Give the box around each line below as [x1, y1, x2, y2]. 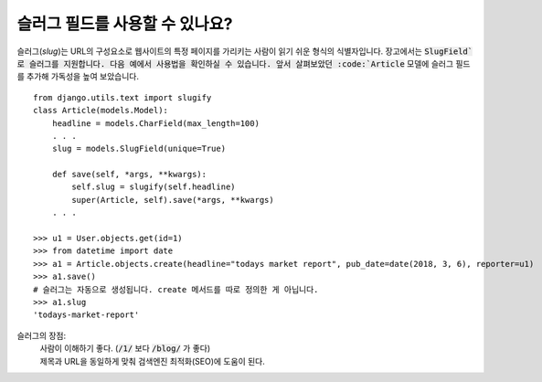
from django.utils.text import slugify [33, 92, 212, 102]
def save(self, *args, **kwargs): [51, 169, 207, 180]
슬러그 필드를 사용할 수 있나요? [16, 14, 233, 34]
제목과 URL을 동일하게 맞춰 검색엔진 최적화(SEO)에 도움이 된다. [39, 355, 265, 366]
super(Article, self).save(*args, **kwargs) [71, 195, 274, 205]
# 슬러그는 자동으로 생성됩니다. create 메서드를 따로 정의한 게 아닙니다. [33, 284, 319, 294]
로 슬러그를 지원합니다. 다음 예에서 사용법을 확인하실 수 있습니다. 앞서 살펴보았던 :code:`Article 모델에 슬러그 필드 [16, 58, 471, 69]
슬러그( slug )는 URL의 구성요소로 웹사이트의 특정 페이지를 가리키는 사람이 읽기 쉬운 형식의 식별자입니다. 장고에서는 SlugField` [16, 46, 473, 57]
